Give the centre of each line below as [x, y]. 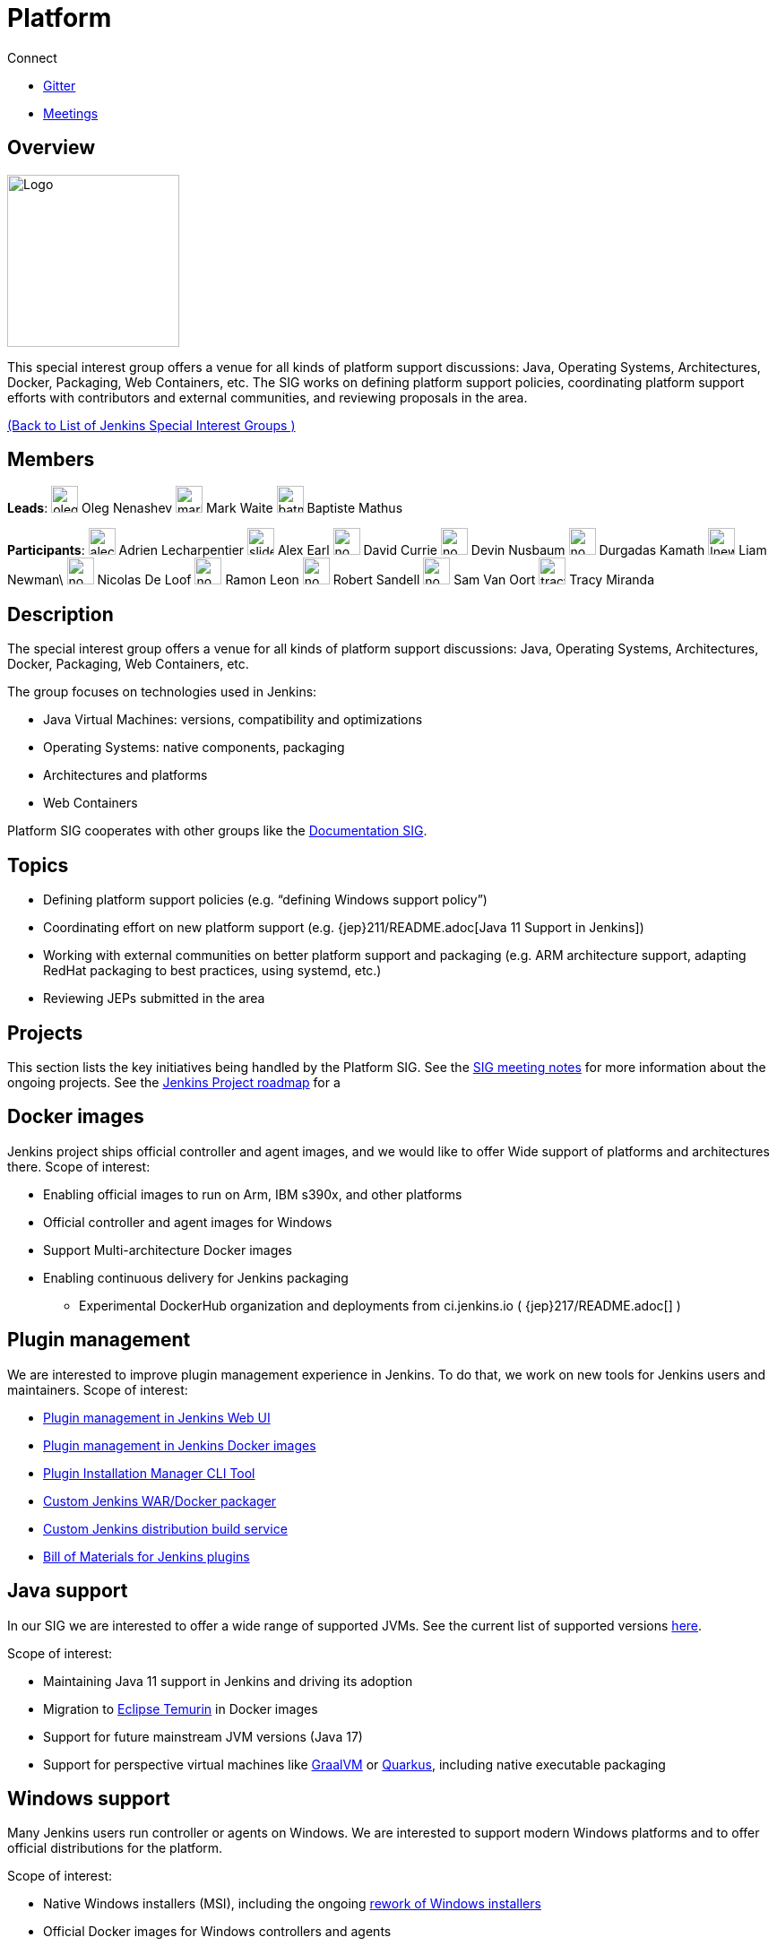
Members [51, 460]
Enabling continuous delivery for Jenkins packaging [196, 1277]
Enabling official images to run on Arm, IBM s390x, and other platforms [253, 1194]
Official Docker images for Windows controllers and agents [217, 1932]
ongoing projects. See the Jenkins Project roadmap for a [174, 1082]
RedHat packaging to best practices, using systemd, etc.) [212, 971]
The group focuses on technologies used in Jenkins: [162, 692]
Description [60, 614]
